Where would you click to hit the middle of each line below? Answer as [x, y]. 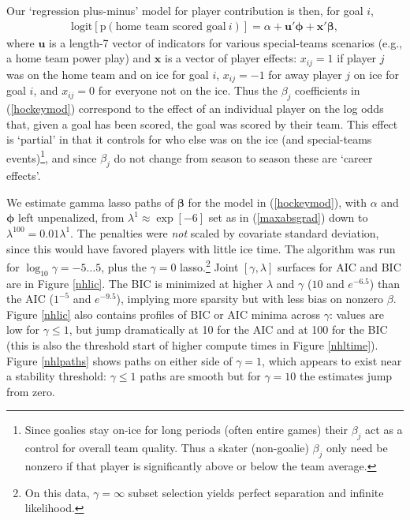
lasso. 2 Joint [209, 266]
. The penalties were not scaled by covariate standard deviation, [225, 232]
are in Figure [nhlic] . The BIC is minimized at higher [135, 283]
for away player [305, 74]
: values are [356, 314]
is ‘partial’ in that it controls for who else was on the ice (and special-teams [189, 139]
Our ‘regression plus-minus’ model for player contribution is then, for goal [185, 10]
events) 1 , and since [52, 156]
